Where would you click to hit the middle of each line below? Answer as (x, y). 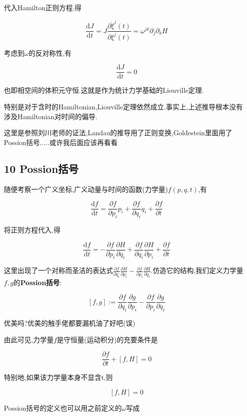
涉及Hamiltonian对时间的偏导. (51, 116)
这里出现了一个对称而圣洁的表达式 (58, 270)
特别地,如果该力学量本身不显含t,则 (58, 377)
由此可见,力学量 (29, 339)
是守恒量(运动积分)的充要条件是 (107, 339)
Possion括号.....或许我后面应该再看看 (61, 142)
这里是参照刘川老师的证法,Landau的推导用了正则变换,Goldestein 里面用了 (118, 133)
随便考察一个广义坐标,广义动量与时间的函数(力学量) (86, 189)
